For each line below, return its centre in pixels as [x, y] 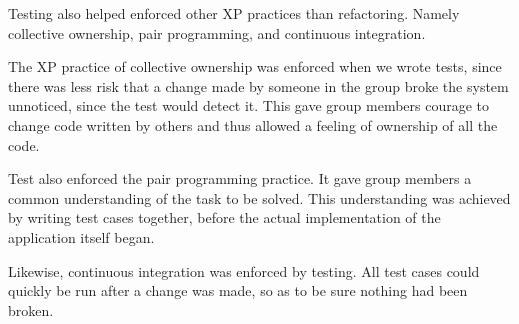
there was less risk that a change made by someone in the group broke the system [258, 85]
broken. [31, 309]
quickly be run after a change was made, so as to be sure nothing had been [238, 290]
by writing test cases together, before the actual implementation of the [224, 217]
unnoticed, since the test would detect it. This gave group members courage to [249, 105]
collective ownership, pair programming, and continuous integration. [217, 32]
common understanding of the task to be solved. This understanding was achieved [259, 197]
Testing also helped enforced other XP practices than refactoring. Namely [234, 13]
